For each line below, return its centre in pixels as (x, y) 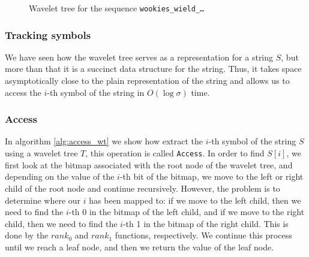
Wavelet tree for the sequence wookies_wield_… (117, 8)
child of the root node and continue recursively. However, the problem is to (142, 188)
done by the (27, 235)
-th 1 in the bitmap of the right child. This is (205, 223)
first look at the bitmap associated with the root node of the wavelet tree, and (149, 164)
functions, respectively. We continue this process (203, 235)
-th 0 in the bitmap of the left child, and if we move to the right (187, 212)
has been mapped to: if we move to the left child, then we (195, 200)
